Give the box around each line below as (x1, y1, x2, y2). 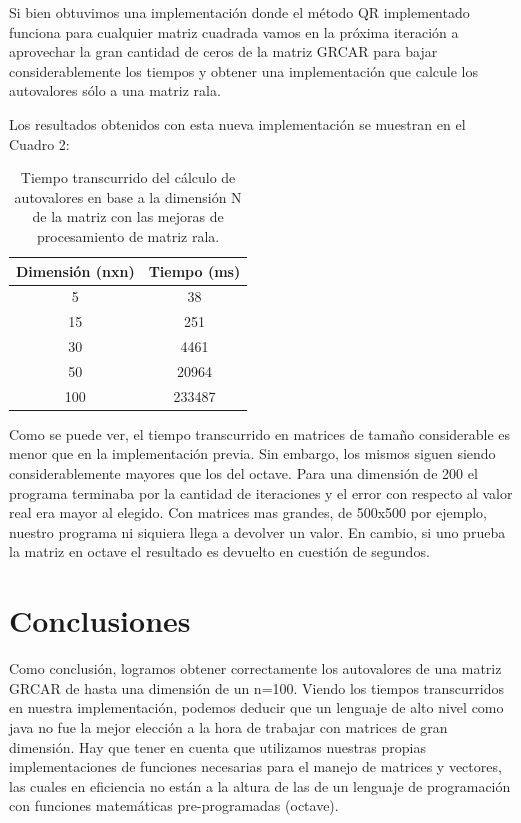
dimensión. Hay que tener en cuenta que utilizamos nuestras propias (9, 736, 426, 757)
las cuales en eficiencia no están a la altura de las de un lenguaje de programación (9, 775, 511, 796)
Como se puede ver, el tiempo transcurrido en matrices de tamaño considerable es (9, 423, 511, 444)
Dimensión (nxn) (16, 260, 135, 281)
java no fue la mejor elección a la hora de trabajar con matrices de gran (9, 716, 448, 737)
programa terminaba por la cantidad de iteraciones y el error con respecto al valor (9, 482, 513, 503)
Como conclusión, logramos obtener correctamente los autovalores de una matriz (9, 658, 502, 679)
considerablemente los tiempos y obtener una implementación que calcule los (9, 60, 478, 81)
